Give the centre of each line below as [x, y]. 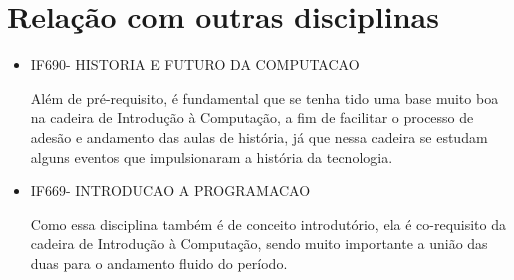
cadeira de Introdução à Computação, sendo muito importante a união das [259, 243]
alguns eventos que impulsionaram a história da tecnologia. [211, 156]
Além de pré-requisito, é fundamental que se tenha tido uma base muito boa [264, 97]
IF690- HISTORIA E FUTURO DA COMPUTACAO [195, 64]
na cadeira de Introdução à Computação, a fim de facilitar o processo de [252, 117]
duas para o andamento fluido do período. [159, 262]
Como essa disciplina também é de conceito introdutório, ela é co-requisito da [268, 223]
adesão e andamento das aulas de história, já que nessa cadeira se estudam [259, 136]
